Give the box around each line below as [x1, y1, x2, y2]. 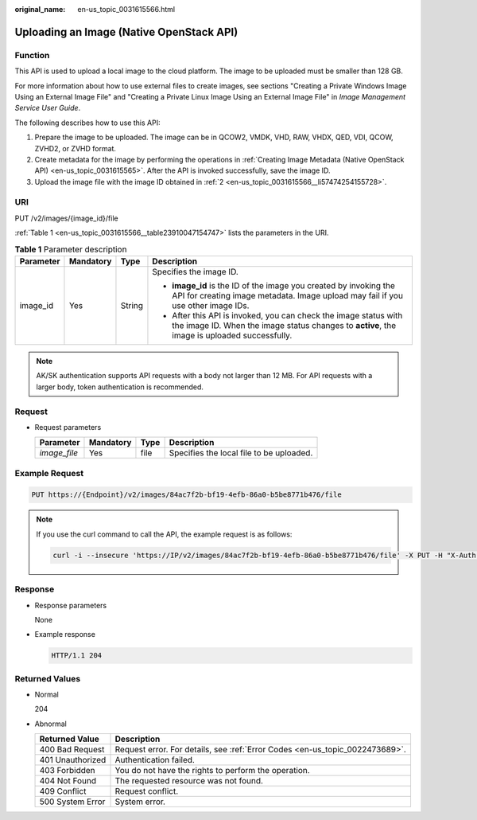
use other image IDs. [172, 299, 250, 310]
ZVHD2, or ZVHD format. [34, 143, 117, 153]
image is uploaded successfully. [172, 330, 293, 341]
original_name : [14, 5, 66, 14]
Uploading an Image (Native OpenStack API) [14, 25, 238, 39]
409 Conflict [39, 786, 87, 797]
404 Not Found [39, 775, 97, 787]
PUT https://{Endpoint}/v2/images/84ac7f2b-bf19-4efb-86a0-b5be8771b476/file [31, 490, 342, 499]
